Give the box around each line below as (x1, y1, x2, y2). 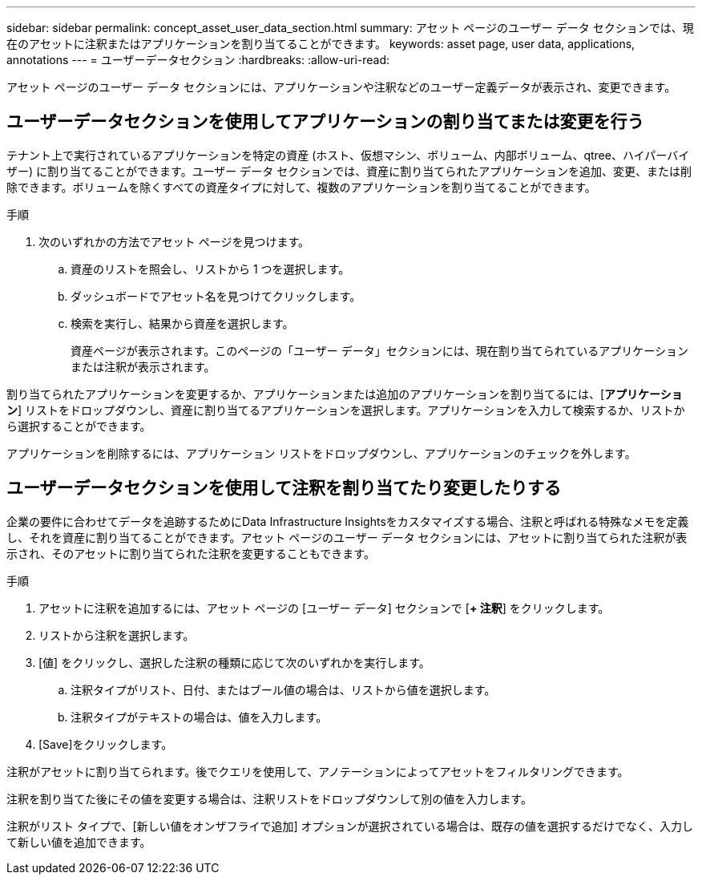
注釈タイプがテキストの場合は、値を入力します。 (71, 709, 328, 724)
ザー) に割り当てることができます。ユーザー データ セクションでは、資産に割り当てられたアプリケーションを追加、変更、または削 (6, 164, 692, 178)
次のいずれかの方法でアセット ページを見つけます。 (38, 234, 309, 249)
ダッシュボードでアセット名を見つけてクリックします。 (71, 289, 361, 303)
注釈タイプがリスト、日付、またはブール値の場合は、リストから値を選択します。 (71, 682, 496, 697)
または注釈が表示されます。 (71, 359, 216, 374)
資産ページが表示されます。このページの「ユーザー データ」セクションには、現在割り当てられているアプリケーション (71, 343, 688, 358)
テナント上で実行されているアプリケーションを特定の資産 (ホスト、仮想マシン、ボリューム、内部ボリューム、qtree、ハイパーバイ (6, 148, 690, 162)
